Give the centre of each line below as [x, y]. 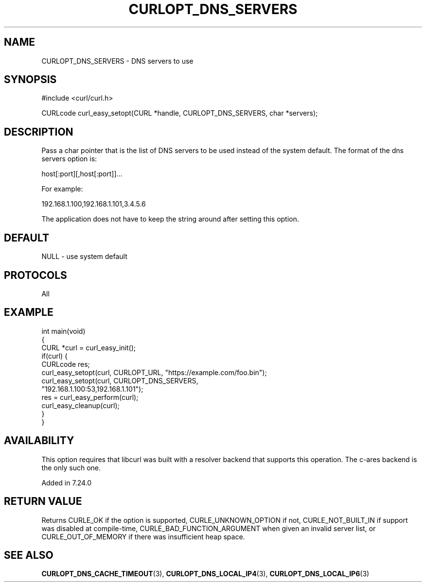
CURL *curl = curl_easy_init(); [89, 347]
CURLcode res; [66, 364]
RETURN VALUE [43, 501]
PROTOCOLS [35, 275]
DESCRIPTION [39, 132]
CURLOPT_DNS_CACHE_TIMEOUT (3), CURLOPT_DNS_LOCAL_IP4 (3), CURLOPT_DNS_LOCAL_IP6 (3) [205, 574]
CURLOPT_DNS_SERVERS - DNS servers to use [117, 61]
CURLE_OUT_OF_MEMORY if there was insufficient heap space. [143, 536]
